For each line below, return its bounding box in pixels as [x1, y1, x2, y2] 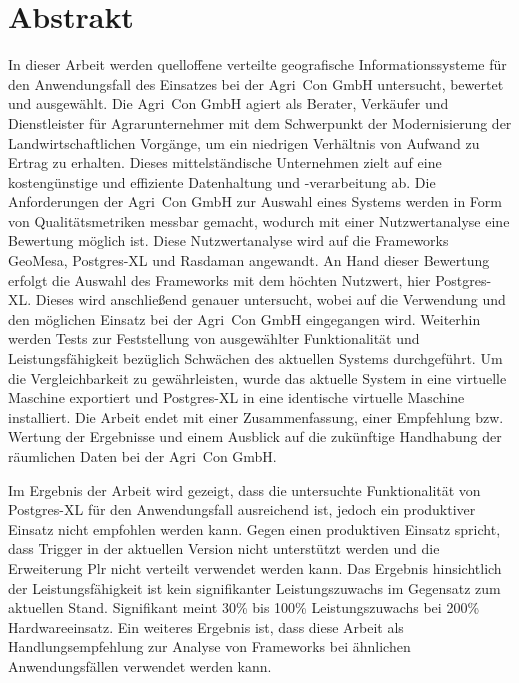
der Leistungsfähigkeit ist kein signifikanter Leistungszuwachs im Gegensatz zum [8, 577, 501, 598]
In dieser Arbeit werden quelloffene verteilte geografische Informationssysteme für [8, 54, 507, 75]
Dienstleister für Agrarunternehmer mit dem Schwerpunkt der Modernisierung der [8, 112, 512, 133]
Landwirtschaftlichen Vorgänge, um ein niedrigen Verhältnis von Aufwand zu [8, 132, 480, 153]
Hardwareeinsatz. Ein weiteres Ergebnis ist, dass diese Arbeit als [8, 616, 404, 637]
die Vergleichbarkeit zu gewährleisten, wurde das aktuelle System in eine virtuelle [8, 367, 507, 388]
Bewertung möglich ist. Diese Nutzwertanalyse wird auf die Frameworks [8, 230, 449, 251]
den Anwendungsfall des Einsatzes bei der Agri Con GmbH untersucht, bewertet [8, 73, 504, 94]
